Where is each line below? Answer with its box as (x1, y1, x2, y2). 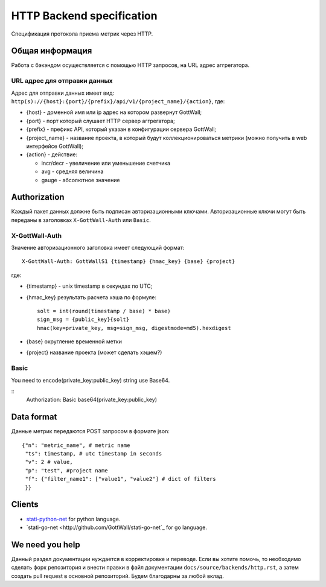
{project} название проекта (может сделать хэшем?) (26, 349, 162, 356)
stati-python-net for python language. (26, 515, 121, 522)
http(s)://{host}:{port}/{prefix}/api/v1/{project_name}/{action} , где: (11, 97, 225, 105)
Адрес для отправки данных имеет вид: (11, 89, 115, 97)
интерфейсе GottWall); (26, 142, 84, 150)
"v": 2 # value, (25, 458, 73, 466)
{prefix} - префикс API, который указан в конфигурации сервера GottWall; (26, 125, 217, 133)
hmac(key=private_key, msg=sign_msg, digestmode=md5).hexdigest (37, 325, 232, 331)
